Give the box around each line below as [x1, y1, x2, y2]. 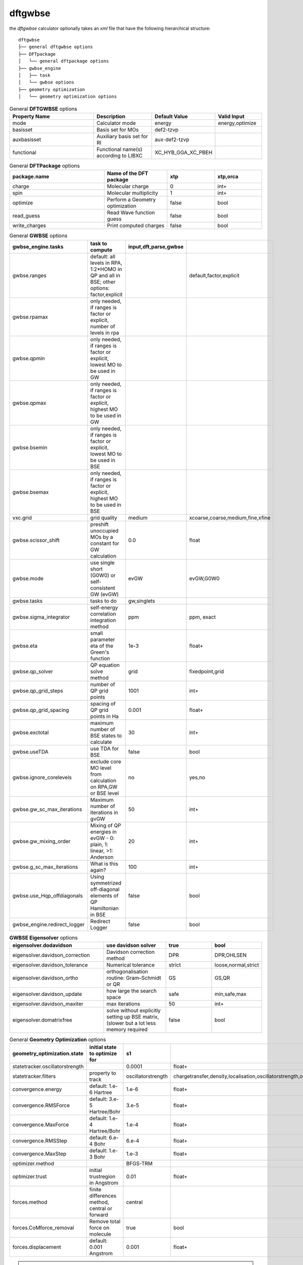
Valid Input [218, 113, 245, 120]
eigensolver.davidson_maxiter [12, 1000, 83, 1007]
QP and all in [90, 272, 121, 279]
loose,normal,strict [214, 961, 260, 968]
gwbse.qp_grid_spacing [12, 706, 69, 713]
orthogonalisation [106, 968, 148, 975]
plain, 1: [90, 840, 109, 848]
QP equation [90, 661, 120, 668]
